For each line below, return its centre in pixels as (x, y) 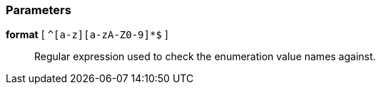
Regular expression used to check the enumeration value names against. (205, 57)
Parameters (39, 10)
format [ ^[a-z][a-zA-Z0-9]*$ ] (87, 35)
